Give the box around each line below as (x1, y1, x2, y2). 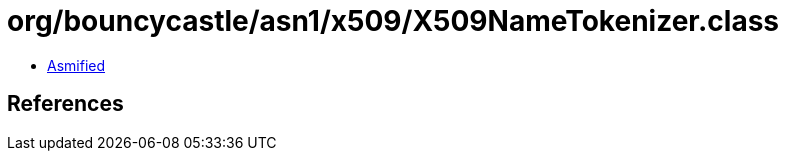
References (7, 91, 124, 117)
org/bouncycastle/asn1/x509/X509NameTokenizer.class (7, 4, 780, 38)
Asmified (47, 56, 106, 74)
